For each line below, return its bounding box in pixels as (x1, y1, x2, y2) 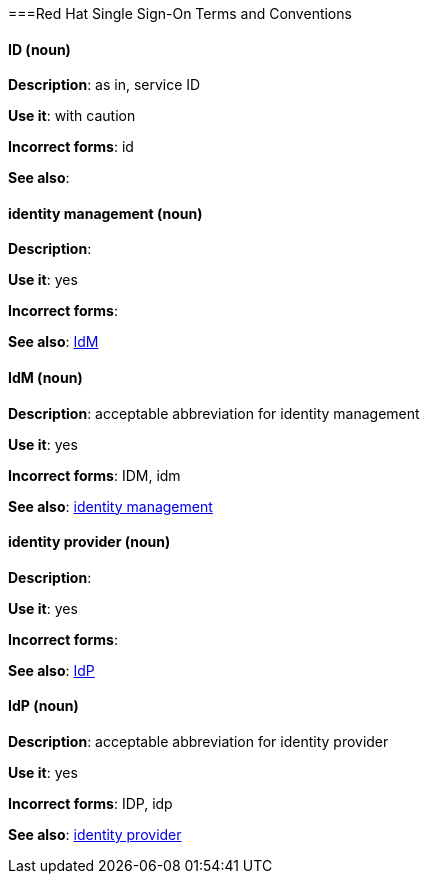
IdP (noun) (8, 697, 79, 715)
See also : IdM (8, 333, 99, 351)
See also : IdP (8, 661, 95, 679)
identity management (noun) (8, 204, 203, 222)
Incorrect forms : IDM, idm (8, 466, 181, 484)
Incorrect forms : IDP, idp (8, 795, 173, 813)
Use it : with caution (8, 107, 136, 125)
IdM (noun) (8, 369, 83, 387)
